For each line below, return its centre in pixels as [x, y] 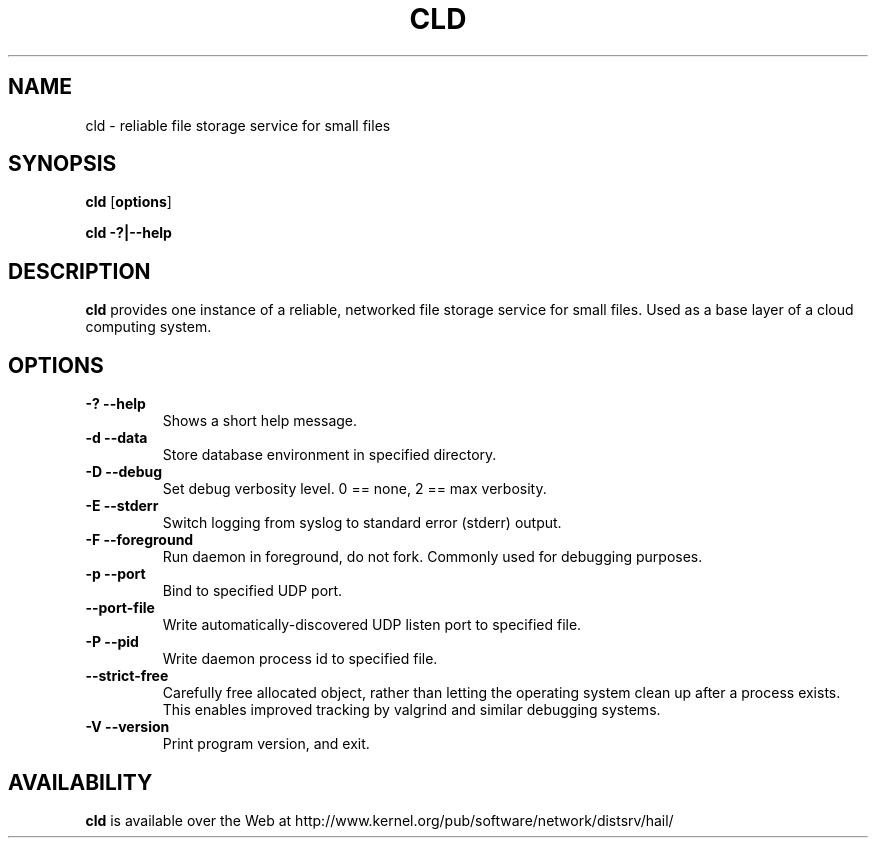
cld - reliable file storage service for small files [238, 125]
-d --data [116, 438]
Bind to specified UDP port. [252, 591]
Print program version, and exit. [266, 744]
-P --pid [112, 642]
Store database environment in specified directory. [329, 455]
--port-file [120, 608]
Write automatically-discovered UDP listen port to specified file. [372, 625]
